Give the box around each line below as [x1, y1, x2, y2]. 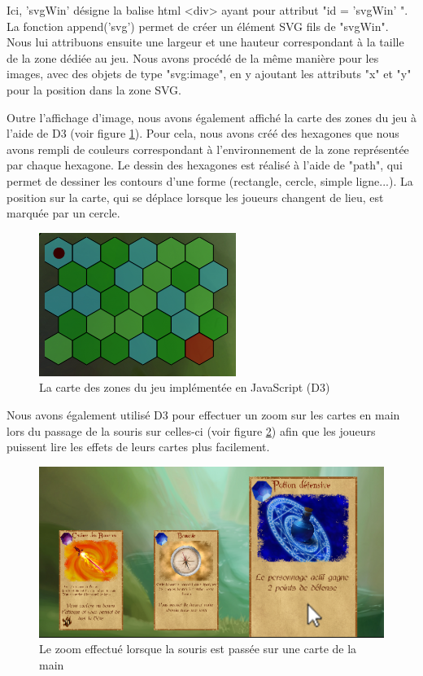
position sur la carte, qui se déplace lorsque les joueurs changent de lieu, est [7, 188, 384, 205]
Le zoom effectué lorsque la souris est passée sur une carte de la [39, 640, 357, 657]
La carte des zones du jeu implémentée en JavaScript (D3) [39, 379, 330, 396]
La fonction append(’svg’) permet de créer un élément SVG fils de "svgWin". [7, 17, 389, 34]
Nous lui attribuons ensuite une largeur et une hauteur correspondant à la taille [7, 33, 404, 50]
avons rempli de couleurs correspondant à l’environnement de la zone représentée [7, 140, 409, 157]
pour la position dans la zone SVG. [7, 81, 181, 98]
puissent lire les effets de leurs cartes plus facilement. [7, 438, 270, 455]
